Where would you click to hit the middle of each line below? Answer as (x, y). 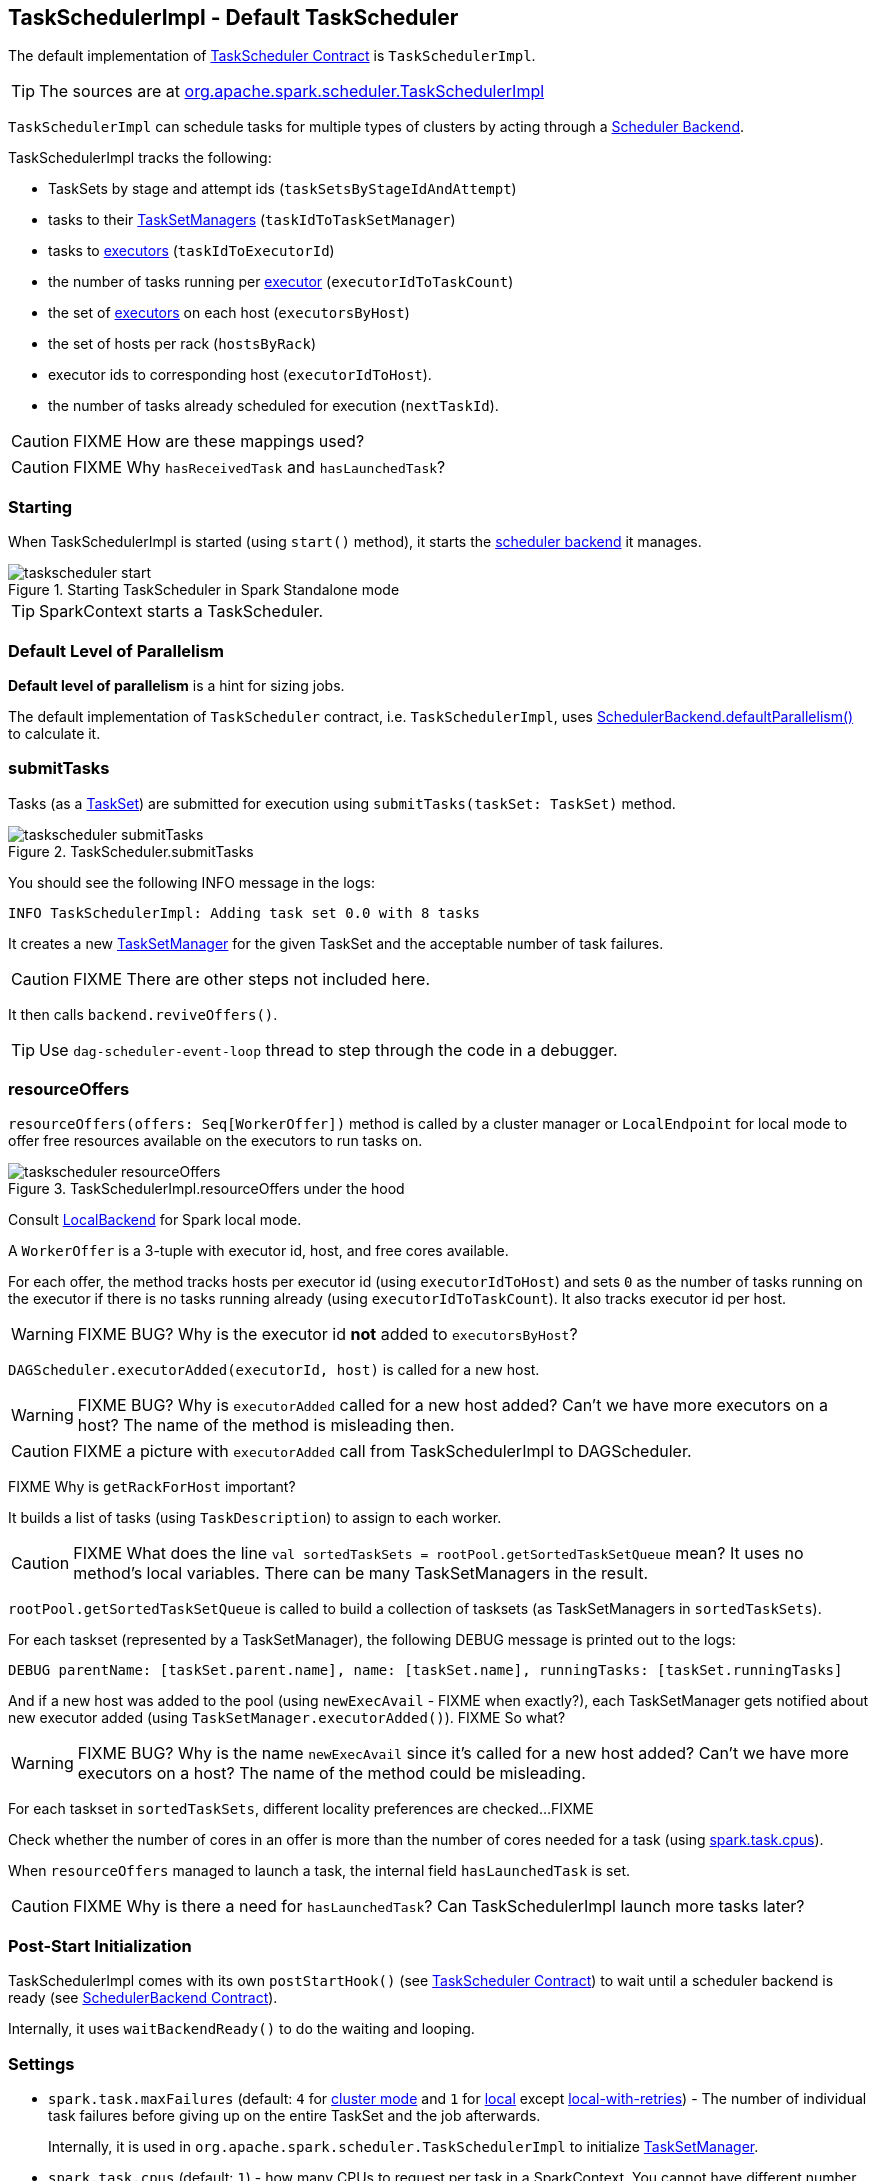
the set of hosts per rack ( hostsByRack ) (182, 344)
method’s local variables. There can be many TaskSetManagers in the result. (360, 1573)
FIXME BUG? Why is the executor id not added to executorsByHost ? (327, 1334)
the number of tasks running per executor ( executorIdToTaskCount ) (281, 282)
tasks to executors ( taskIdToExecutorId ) (191, 251)
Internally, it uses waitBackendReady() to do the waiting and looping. (241, 2029)
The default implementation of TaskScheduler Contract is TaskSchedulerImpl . (272, 56)
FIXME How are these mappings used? (219, 441)
